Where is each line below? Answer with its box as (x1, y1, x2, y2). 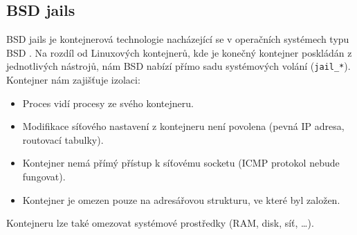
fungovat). (22, 169, 66, 184)
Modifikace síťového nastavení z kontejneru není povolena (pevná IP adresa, (22, 119, 345, 133)
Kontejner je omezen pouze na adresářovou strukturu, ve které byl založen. (22, 192, 340, 207)
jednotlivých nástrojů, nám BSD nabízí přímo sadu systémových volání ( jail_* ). (6, 59, 351, 73)
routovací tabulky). (22, 132, 104, 147)
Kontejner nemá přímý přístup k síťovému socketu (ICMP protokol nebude (22, 156, 340, 170)
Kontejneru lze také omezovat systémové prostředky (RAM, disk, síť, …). (6, 216, 314, 230)
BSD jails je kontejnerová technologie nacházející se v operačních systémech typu (6, 32, 349, 46)
